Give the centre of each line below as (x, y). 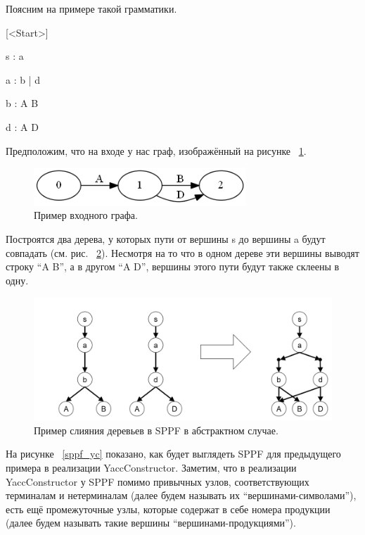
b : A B (22, 103)
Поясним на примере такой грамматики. (91, 8)
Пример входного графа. (86, 215)
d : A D (22, 126)
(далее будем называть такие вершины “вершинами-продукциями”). (151, 523)
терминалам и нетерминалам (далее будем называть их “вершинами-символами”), (181, 495)
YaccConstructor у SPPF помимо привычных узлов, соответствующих (158, 481)
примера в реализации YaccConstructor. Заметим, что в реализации (151, 467)
